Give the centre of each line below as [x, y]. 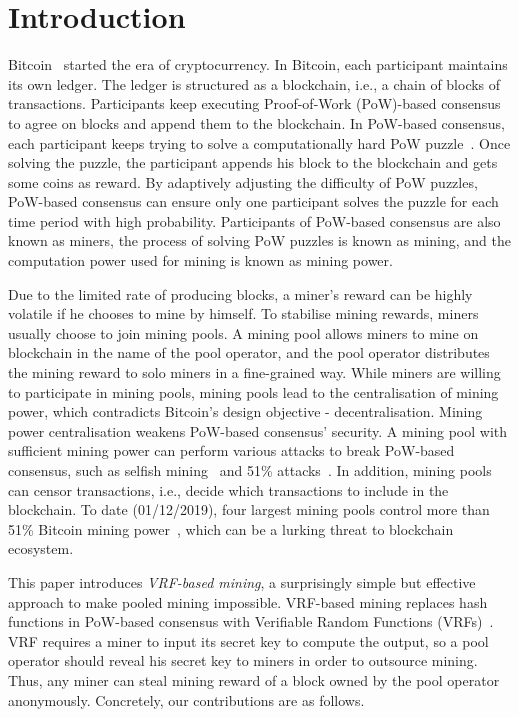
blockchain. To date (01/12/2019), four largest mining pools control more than [249, 509]
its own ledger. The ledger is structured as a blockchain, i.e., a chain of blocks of [254, 83]
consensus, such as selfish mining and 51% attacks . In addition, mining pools [250, 470]
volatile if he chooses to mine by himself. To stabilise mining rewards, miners [243, 313]
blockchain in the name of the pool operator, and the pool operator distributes [249, 352]
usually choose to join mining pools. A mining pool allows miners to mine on [243, 332]
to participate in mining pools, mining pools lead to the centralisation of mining [253, 391]
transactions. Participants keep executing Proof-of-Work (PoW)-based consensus [254, 103]
